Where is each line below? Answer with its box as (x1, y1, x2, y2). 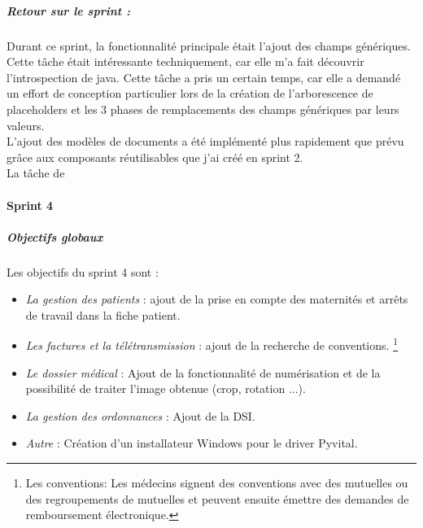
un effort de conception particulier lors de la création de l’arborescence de (7, 85, 373, 102)
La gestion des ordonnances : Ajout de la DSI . (25, 407, 255, 424)
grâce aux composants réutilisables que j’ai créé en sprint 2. (7, 148, 303, 165)
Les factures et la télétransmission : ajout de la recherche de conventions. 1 (25, 334, 398, 354)
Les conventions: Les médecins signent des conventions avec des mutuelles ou (25, 474, 408, 491)
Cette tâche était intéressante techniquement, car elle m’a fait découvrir (7, 53, 364, 70)
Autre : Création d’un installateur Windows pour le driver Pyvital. (25, 434, 358, 452)
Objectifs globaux (7, 228, 103, 245)
